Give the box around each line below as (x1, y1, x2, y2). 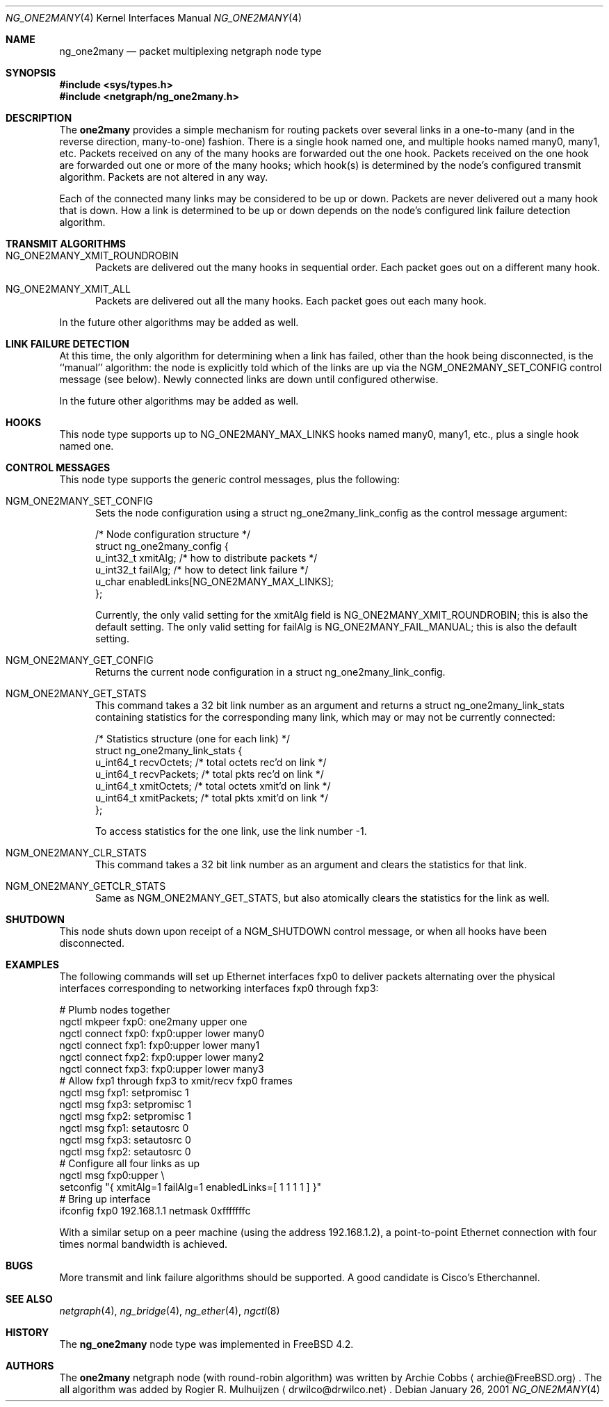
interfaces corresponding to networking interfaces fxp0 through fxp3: (59, 982, 379, 994)
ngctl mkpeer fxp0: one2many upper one (59, 1016, 247, 1027)
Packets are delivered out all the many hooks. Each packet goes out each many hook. (95, 295, 487, 307)
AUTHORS (6, 1360, 54, 1372)
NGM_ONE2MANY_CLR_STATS (6, 847, 147, 859)
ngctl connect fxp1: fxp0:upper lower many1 (59, 1039, 260, 1051)
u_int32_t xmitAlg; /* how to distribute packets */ (95, 552, 318, 564)
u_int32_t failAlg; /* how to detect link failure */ (95, 564, 309, 576)
